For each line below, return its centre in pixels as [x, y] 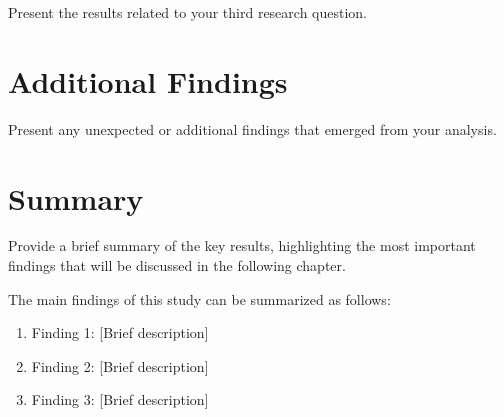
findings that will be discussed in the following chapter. [177, 265]
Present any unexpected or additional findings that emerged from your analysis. [252, 128]
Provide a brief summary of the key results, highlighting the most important [242, 245]
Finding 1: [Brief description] [120, 332]
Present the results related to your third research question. [188, 12]
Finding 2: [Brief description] [120, 365]
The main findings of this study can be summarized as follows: [199, 298]
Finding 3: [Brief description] [120, 399]
